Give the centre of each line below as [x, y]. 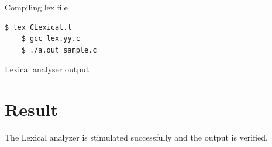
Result [31, 109]
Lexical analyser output [47, 69]
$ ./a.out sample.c [59, 50]
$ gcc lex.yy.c [51, 39]
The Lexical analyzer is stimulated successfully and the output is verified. [136, 137]
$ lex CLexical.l [38, 27]
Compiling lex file [36, 7]
